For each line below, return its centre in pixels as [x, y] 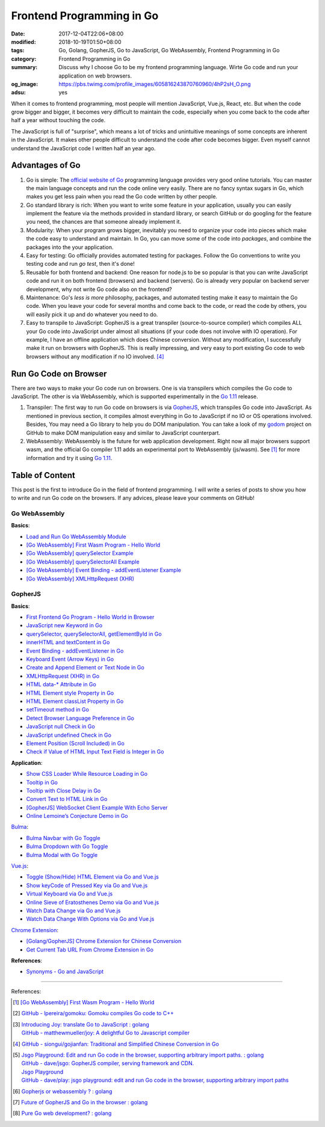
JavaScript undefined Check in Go [69, 735]
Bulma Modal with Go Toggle [62, 855]
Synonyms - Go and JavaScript [65, 972]
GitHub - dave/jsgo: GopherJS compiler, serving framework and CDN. [108, 1063]
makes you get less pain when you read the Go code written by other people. [122, 197]
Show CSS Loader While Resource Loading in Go [87, 774]
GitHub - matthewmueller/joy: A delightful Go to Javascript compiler [105, 1033]
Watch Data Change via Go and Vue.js [73, 911]
